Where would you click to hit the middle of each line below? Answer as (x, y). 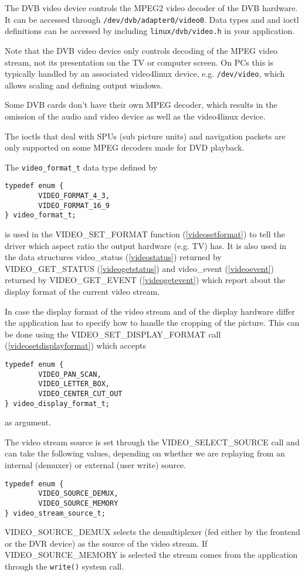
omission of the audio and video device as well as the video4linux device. (135, 116)
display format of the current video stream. (82, 291)
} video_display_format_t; (57, 403)
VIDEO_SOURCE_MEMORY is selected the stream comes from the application (151, 555)
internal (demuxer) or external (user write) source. (96, 465)
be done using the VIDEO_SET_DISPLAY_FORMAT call (113, 334)
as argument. (28, 422)
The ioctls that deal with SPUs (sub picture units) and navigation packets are (145, 136)
